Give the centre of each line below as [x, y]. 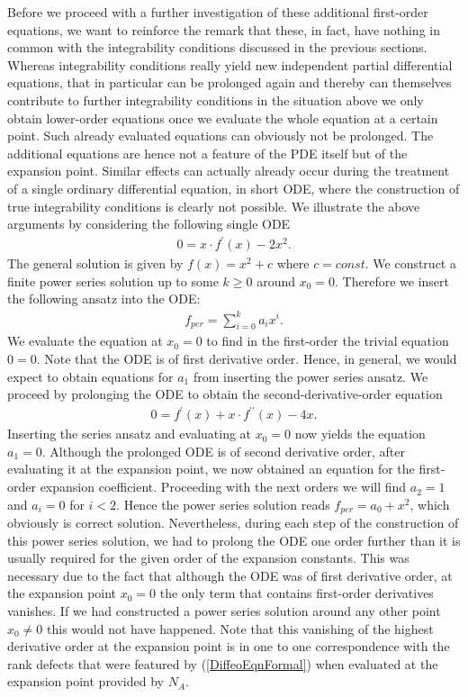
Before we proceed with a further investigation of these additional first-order [218, 12]
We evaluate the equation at [85, 341]
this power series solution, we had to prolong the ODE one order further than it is [234, 540]
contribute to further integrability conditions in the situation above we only [216, 100]
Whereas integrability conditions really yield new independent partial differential [230, 64]
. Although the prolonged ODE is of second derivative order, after [224, 451]
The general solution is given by [95, 263]
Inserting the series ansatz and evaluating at [130, 434]
